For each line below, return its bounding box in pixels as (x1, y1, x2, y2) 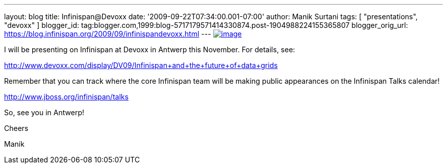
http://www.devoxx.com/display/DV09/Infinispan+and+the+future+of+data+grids (4, 61, 278, 70)
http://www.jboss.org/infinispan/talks (4, 92, 129, 101)
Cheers (4, 124, 29, 132)
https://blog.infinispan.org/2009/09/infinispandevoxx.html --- (4, 29, 211, 38)
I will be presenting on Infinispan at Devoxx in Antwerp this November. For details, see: (4, 45, 295, 54)
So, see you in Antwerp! (4, 108, 84, 117)
